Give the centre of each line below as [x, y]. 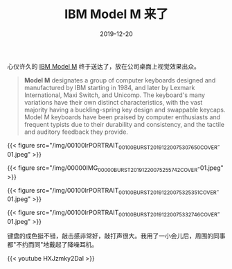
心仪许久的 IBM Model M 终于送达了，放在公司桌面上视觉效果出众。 [104, 66]
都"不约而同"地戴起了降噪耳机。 [53, 245]
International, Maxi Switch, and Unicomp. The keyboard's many [115, 95]
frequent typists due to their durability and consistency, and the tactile [124, 124]
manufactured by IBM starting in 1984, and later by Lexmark [109, 87]
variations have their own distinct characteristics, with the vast [113, 102]
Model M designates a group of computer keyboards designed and [120, 80]
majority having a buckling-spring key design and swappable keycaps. [125, 110]
